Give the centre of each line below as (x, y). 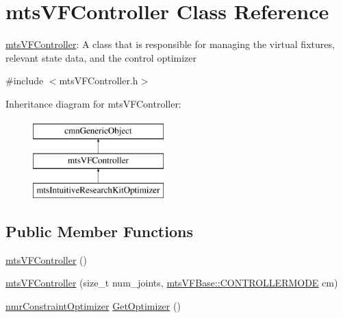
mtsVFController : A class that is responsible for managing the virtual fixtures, (170, 44)
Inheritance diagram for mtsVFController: (93, 103)
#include (25, 81)
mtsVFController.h (99, 81)
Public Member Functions (99, 231)
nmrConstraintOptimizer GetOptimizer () (93, 305)
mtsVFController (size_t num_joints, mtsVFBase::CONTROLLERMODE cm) (172, 283)
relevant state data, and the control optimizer (101, 57)
